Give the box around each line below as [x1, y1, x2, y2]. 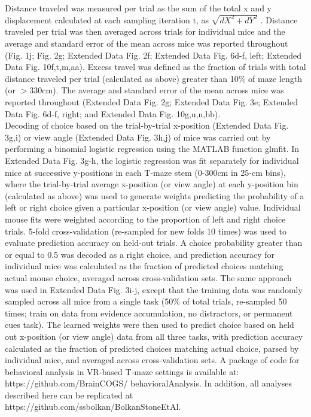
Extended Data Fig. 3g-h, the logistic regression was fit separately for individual [5, 154, 299, 166]
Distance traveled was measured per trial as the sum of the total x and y [5, 2, 272, 14]
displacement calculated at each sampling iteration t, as [5, 13, 209, 26]
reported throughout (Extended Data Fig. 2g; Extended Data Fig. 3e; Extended [5, 96, 298, 108]
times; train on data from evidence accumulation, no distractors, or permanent [5, 306, 293, 319]
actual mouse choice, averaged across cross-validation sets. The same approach [5, 271, 292, 284]
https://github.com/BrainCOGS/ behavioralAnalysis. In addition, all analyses [5, 377, 292, 389]
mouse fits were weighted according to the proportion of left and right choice [5, 212, 286, 225]
